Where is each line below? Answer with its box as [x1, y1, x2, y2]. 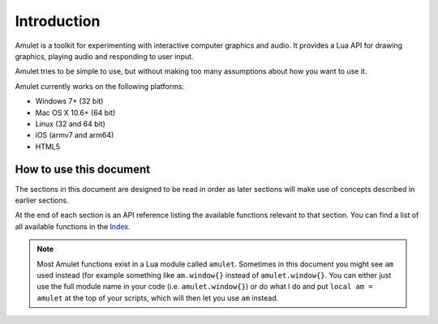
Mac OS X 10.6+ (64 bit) [35, 108, 116, 117]
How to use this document [15, 163, 150, 177]
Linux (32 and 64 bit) [35, 118, 105, 129]
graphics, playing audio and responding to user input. [15, 51, 194, 61]
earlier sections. [15, 195, 69, 205]
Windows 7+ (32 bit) [35, 96, 104, 106]
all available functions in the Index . [15, 221, 131, 231]
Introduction [15, 12, 101, 30]
